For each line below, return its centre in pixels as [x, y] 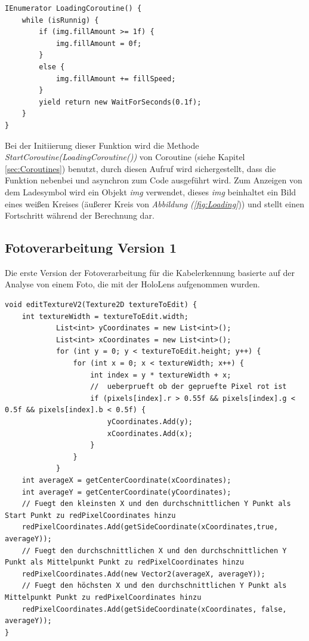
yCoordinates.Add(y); [150, 422]
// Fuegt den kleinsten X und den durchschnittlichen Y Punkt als [156, 504]
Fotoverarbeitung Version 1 [91, 248]
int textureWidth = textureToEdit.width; [105, 316]
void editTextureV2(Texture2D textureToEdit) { [101, 305]
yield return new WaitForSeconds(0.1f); [120, 102]
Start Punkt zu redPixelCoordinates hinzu [90, 515]
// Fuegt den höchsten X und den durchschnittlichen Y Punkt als [154, 586]
